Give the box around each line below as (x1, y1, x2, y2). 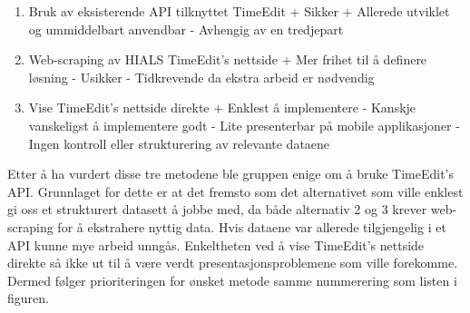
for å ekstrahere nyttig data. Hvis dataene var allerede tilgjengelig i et (57, 217, 446, 236)
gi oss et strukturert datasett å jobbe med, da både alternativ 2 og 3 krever (7, 200, 427, 219)
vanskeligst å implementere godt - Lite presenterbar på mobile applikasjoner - (28, 115, 460, 134)
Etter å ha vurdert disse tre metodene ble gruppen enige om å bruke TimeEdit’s (7, 164, 455, 183)
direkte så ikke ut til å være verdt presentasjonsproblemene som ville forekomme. (7, 253, 458, 272)
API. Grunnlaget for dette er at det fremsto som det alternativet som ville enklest (7, 181, 464, 201)
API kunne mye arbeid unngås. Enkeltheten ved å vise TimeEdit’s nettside (7, 235, 425, 254)
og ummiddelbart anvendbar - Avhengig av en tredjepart (28, 19, 344, 38)
